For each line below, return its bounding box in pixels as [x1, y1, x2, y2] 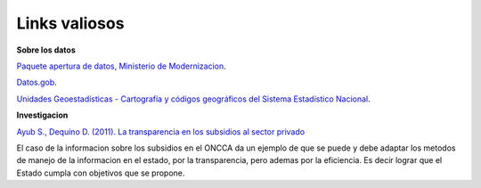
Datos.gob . [16, 77, 57, 88]
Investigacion [16, 110, 69, 120]
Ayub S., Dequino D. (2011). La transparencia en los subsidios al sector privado [16, 126, 306, 137]
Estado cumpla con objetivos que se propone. [16, 168, 185, 178]
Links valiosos [16, 13, 125, 33]
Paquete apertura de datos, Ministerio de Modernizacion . [16, 61, 226, 71]
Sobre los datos [16, 45, 76, 55]
